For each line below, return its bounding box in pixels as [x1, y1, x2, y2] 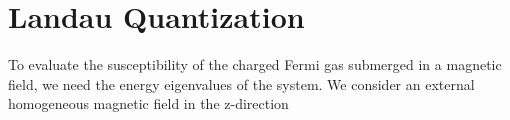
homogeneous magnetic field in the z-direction [8, 93, 289, 114]
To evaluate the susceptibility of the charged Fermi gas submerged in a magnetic [8, 54, 502, 75]
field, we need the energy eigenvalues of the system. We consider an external [8, 73, 475, 94]
